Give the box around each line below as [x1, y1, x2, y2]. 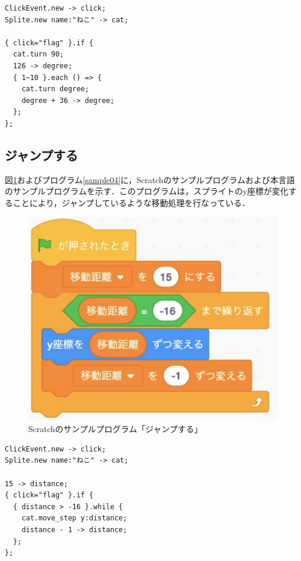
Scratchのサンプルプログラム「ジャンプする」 [28, 423, 203, 435]
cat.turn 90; [13, 50, 64, 59]
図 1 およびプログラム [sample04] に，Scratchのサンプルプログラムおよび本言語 [5, 173, 295, 185]
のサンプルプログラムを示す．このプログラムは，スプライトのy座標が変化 [5, 185, 289, 197]
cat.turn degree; [21, 85, 90, 94]
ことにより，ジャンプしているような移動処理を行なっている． [12, 196, 250, 208]
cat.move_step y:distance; [21, 514, 127, 523]
